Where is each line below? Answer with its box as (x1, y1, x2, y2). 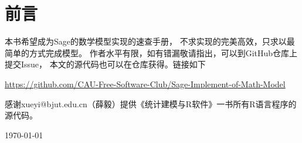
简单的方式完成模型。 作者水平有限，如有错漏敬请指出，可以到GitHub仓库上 (5, 46, 298, 59)
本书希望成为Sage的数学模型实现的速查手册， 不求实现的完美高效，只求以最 (5, 35, 295, 47)
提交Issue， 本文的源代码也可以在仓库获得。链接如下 (5, 58, 206, 70)
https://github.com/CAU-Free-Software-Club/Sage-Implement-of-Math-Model (5, 77, 286, 90)
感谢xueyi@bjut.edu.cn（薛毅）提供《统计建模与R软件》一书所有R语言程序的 (5, 97, 297, 110)
